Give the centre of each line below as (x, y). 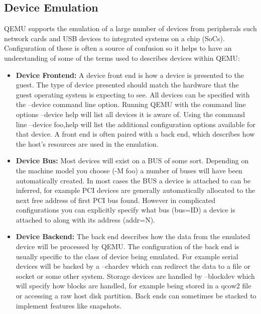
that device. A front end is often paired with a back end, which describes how (135, 134)
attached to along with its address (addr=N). (86, 219)
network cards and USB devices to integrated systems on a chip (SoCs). (114, 38)
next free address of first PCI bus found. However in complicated (116, 200)
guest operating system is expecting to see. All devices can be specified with (133, 94)
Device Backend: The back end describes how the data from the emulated (133, 236)
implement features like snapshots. (69, 305)
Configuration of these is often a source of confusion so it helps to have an (118, 48)
